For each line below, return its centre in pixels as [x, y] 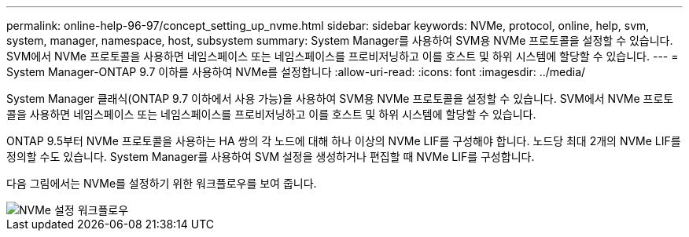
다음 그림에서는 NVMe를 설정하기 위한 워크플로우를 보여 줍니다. [162, 183]
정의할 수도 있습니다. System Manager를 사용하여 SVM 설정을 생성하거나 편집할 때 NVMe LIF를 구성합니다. [271, 157]
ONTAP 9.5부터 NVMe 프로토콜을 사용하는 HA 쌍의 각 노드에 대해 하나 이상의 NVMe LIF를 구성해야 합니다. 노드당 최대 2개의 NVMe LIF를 [344, 141]
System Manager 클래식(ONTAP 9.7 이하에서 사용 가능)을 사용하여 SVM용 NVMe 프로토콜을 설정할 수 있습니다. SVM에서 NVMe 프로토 [340, 98]
